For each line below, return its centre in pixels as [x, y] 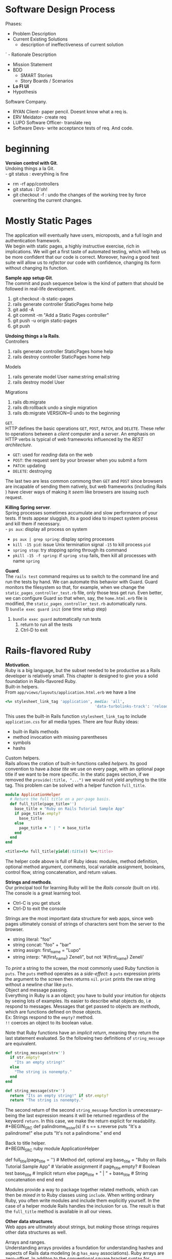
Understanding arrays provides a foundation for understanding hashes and [84, 1248]
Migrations [17, 392]
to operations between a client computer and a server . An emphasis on [80, 434]
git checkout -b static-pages [43, 298]
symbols [22, 742]
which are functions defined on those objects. [54, 1012]
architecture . [19, 445]
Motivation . [18, 665]
